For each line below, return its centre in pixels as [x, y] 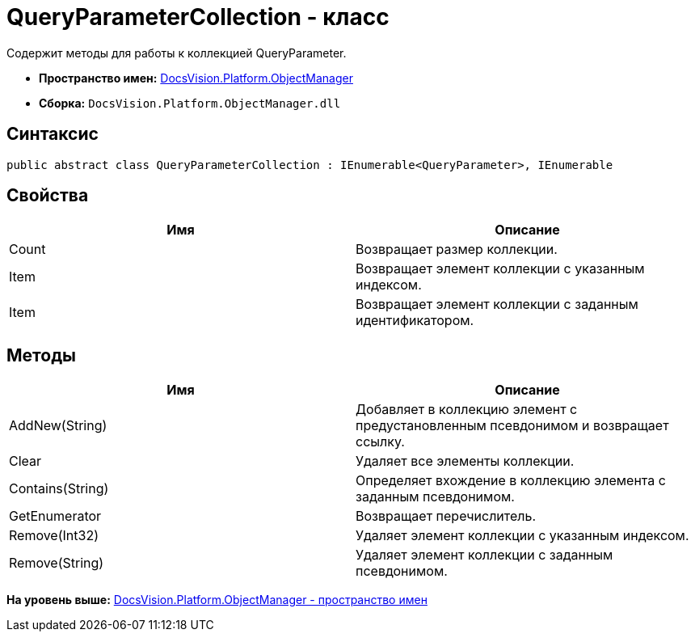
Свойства [48, 196]
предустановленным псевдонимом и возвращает [512, 426]
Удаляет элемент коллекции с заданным [484, 555]
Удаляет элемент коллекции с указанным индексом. [522, 536]
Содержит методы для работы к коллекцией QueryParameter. [177, 53]
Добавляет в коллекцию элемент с [467, 410]
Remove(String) [57, 563]
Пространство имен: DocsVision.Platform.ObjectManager [196, 78]
